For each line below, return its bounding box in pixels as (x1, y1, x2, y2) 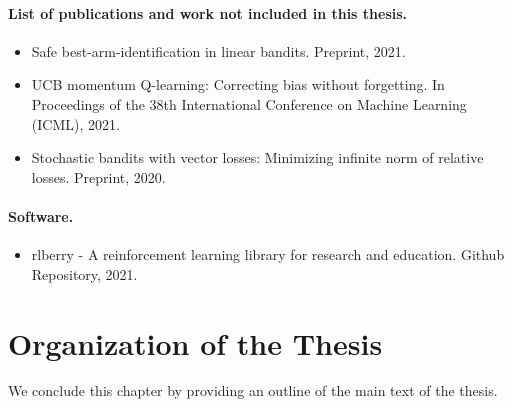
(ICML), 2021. (31, 113, 120, 134)
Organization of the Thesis (8, 322, 383, 363)
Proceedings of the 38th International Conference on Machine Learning (31, 93, 467, 114)
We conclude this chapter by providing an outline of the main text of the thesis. (8, 380, 498, 401)
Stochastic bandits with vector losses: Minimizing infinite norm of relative (31, 147, 484, 168)
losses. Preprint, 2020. (31, 166, 166, 187)
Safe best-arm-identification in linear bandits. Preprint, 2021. (31, 40, 406, 61)
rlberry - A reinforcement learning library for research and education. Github (31, 244, 505, 265)
